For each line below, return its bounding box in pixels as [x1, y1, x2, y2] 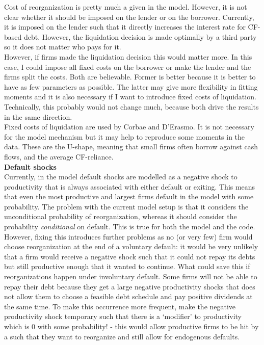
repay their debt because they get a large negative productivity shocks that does [4, 281, 255, 291]
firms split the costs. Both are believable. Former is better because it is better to [4, 71, 256, 82]
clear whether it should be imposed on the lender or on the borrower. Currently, [4, 11, 254, 22]
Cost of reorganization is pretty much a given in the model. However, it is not [4, 2, 247, 12]
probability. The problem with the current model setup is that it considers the [4, 201, 249, 211]
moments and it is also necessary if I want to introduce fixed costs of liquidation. [4, 91, 256, 102]
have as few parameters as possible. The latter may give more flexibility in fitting [4, 81, 258, 92]
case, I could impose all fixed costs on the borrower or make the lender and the [4, 61, 251, 72]
